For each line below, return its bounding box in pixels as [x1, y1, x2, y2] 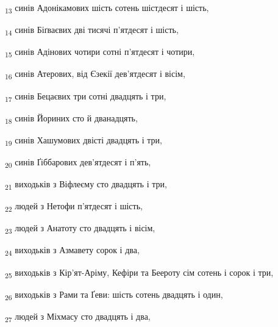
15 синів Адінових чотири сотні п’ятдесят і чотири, [5, 45, 195, 60]
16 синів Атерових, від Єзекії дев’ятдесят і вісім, [5, 67, 185, 82]
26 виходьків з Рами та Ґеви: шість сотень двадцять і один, [5, 287, 223, 302]
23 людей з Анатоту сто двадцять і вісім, [5, 221, 155, 236]
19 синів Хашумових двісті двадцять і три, [5, 133, 162, 148]
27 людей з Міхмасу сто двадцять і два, [5, 309, 151, 324]
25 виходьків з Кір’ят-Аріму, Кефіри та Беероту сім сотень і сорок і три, [5, 265, 274, 280]
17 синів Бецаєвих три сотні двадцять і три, [5, 89, 166, 104]
